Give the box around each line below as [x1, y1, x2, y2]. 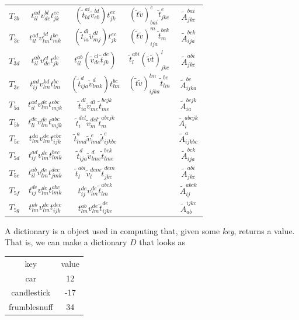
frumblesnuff [9, 301, 53, 313]
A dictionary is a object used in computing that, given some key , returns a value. [5, 224, 295, 236]
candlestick [11, 286, 51, 298]
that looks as [139, 236, 185, 248]
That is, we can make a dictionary [5, 236, 127, 248]
